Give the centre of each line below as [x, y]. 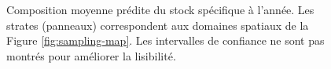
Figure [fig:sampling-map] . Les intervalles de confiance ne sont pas [165, 40]
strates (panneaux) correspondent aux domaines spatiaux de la [158, 25]
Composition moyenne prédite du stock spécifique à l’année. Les [160, 9]
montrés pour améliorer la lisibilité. [91, 55]
